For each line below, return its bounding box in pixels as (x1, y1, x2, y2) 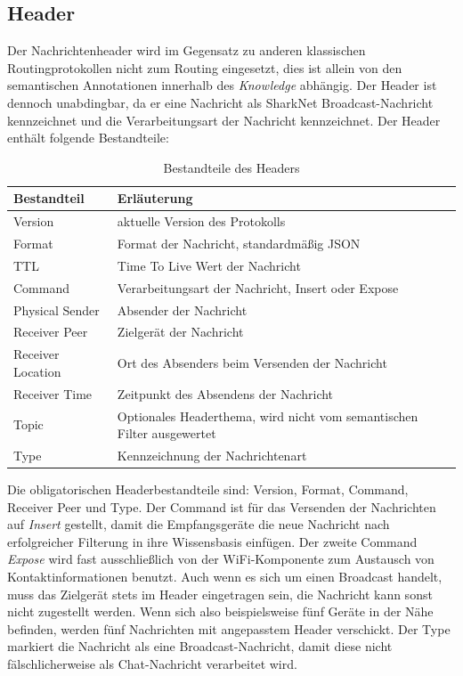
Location (13, 362, 61, 380)
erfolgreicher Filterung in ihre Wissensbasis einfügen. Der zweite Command (7, 532, 418, 550)
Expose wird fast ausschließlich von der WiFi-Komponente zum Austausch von (7, 550, 435, 568)
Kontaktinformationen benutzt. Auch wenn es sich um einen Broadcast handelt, (7, 567, 443, 586)
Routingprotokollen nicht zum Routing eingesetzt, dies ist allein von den (7, 58, 402, 77)
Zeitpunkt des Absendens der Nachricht (117, 384, 334, 403)
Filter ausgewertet (117, 424, 216, 443)
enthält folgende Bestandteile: (7, 128, 169, 147)
